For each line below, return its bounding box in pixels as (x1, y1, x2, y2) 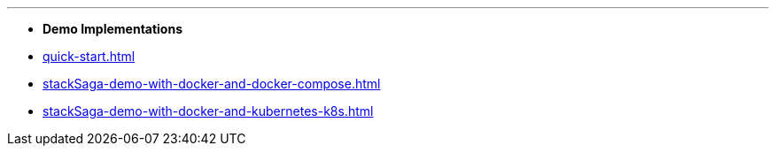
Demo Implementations (43, 21, 183, 36)
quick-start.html (43, 49, 136, 64)
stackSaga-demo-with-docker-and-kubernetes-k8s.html (43, 103, 374, 119)
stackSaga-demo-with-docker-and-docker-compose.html (43, 76, 381, 91)
